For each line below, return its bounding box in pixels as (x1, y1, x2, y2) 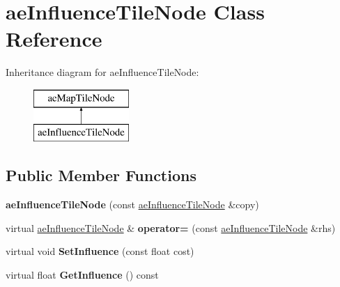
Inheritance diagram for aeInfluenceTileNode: (6, 65, 199, 79)
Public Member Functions (6, 164, 196, 186)
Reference (6, 24, 102, 53)
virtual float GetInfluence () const (6, 267, 159, 282)
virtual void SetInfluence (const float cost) (6, 244, 194, 258)
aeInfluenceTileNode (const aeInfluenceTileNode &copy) (6, 197, 259, 212)
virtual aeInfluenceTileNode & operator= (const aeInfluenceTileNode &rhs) (6, 220, 336, 235)
